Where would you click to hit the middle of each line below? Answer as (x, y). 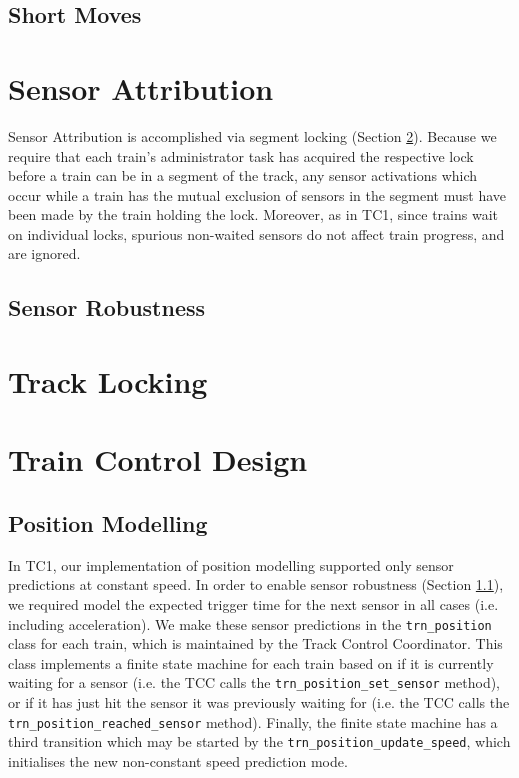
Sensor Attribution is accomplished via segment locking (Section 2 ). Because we (252, 135)
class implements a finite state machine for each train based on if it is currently (251, 662)
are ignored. (44, 253)
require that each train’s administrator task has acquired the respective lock (241, 155)
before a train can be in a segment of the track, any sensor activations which (243, 175)
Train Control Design (158, 459)
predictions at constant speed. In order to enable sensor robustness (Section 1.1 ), (256, 584)
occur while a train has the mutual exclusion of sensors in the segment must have (257, 194)
